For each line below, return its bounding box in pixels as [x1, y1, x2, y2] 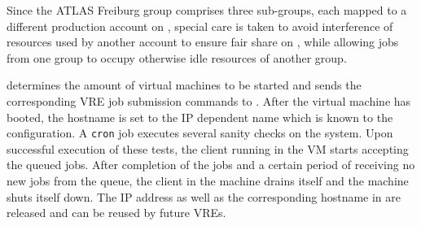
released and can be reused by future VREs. [7, 204, 226, 221]
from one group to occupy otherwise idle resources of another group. [7, 49, 347, 66]
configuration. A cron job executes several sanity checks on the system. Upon [7, 124, 393, 141]
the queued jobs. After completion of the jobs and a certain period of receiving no [7, 156, 415, 173]
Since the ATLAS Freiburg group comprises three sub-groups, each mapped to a [7, 2, 407, 18]
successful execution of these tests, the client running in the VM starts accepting [7, 140, 409, 157]
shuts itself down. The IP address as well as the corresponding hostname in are [7, 188, 401, 205]
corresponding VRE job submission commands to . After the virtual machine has [7, 92, 411, 109]
